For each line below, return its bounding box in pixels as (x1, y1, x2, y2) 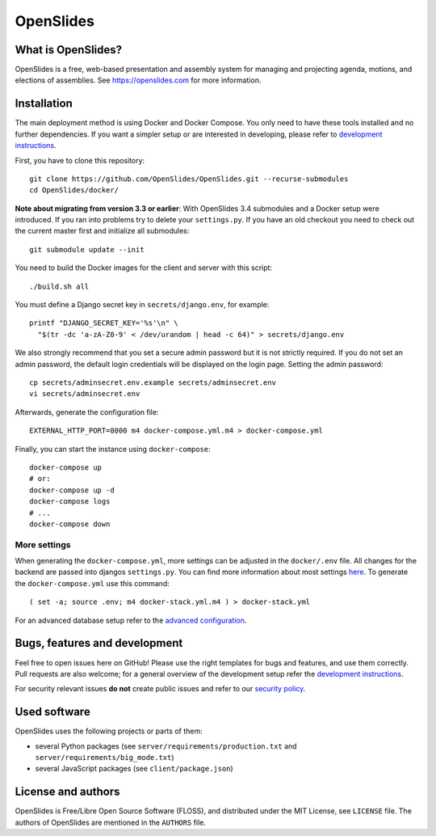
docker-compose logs (29, 497, 111, 506)
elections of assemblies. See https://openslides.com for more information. (15, 75, 262, 85)
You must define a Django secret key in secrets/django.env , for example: (15, 300, 270, 310)
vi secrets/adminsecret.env (29, 389, 140, 399)
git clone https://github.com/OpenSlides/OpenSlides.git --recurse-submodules (29, 174, 349, 184)
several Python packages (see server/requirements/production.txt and (35, 741, 298, 751)
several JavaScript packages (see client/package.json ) (35, 764, 233, 774)
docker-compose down (29, 519, 111, 529)
